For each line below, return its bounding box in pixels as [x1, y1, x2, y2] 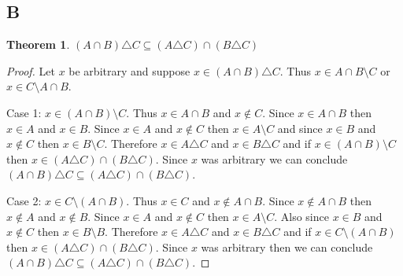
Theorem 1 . [6, 36, 70, 53]
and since [277, 120, 323, 136]
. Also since [274, 208, 329, 224]
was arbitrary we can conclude [201, 150, 348, 167]
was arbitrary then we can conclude [201, 238, 373, 255]
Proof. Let [6, 62, 55, 79]
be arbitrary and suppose [68, 62, 190, 79]
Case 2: [6, 192, 42, 208]
